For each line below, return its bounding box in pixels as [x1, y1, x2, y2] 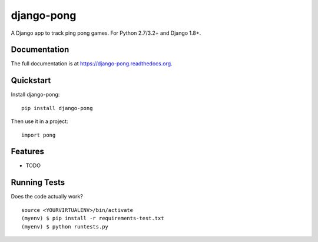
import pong [21, 131, 56, 138]
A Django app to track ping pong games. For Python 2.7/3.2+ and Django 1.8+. [11, 29, 201, 37]
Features [11, 147, 44, 157]
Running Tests [11, 177, 65, 188]
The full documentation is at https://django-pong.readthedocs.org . [11, 60, 173, 67]
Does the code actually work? [11, 193, 84, 200]
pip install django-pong [21, 105, 93, 111]
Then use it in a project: [11, 118, 68, 125]
